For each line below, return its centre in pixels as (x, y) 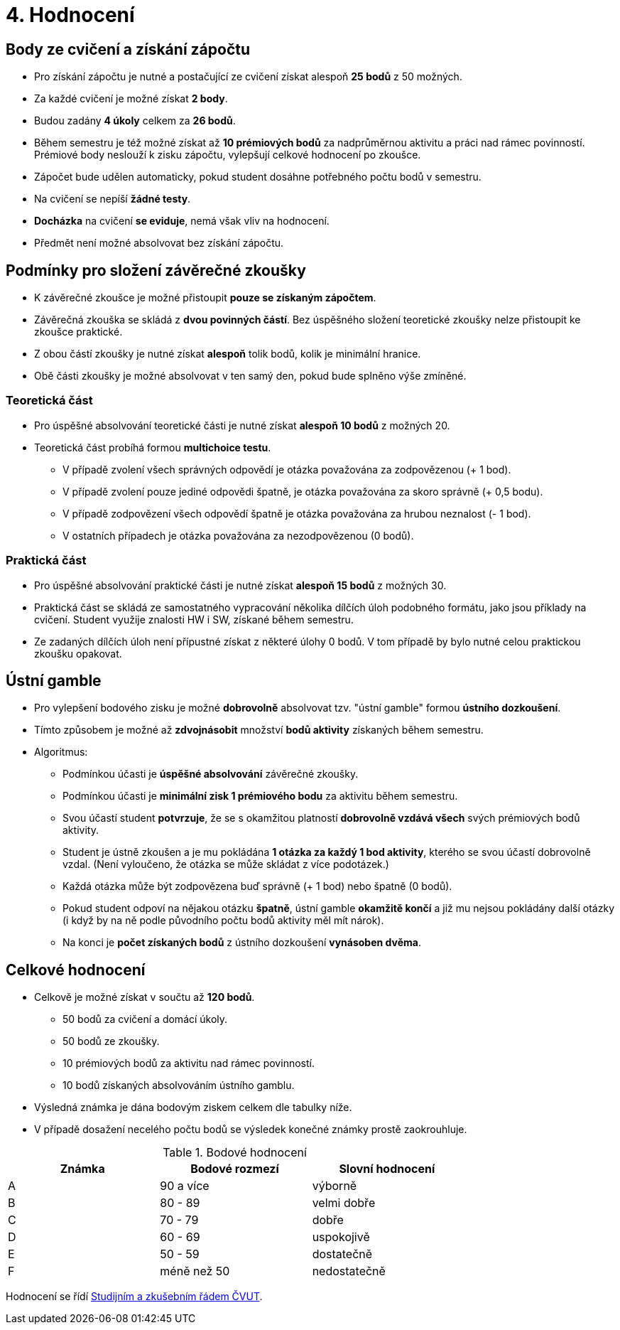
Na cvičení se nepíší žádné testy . (113, 199)
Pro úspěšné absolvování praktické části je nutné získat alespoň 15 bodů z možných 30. (240, 585)
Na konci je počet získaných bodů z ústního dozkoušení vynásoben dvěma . (242, 943)
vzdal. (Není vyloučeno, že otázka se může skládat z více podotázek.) (226, 864)
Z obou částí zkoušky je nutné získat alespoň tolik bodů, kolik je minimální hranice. (228, 354)
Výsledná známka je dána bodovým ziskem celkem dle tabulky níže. (193, 1108)
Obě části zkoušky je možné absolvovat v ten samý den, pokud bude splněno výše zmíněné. (250, 376)
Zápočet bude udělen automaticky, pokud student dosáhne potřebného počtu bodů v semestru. (258, 177)
